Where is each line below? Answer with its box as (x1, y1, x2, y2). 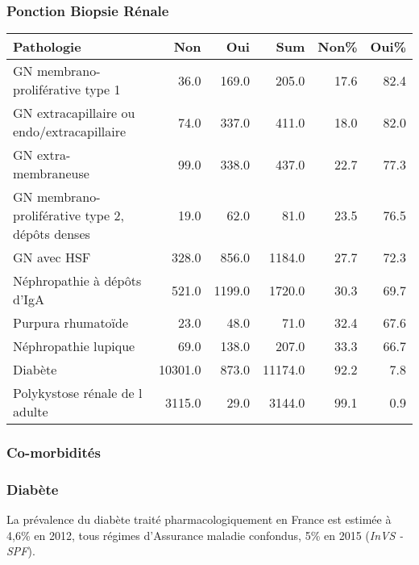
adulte (13, 402, 48, 421)
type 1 (85, 80, 121, 99)
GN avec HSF (13, 248, 91, 267)
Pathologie (13, 37, 81, 56)
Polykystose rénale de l (13, 383, 143, 403)
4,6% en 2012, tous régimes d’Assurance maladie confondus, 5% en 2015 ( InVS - (6, 526, 404, 543)
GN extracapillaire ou (13, 103, 135, 123)
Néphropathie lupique (13, 337, 135, 356)
